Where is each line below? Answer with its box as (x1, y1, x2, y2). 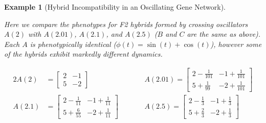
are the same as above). (187, 29, 261, 39)
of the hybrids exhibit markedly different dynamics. (4, 48, 163, 59)
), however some (210, 38, 262, 49)
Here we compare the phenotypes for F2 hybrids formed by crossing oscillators (4, 18, 248, 29)
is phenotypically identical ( (30, 38, 117, 49)
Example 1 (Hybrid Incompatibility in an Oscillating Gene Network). (4, 2, 226, 12)
